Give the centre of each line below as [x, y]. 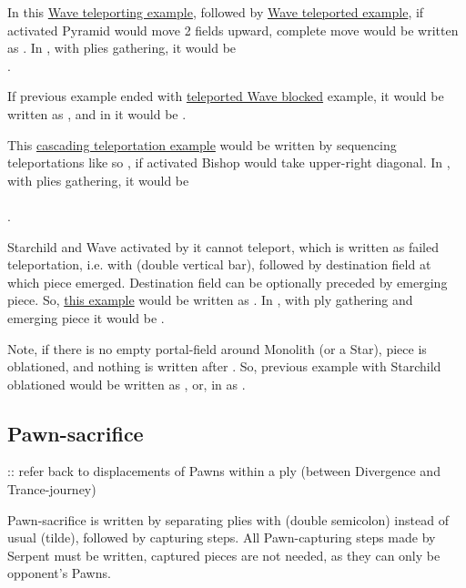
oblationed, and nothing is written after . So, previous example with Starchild [224, 366]
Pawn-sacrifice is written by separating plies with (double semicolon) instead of [228, 519]
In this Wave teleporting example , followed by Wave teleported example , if [216, 12]
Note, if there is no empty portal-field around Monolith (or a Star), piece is [217, 348]
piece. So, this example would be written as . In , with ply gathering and [210, 300]
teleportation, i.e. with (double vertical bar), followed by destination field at [219, 264]
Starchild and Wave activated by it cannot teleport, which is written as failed [223, 246]
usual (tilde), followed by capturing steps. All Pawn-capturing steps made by [222, 537]
